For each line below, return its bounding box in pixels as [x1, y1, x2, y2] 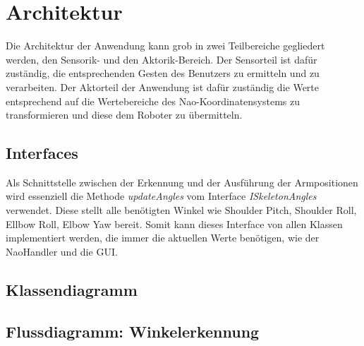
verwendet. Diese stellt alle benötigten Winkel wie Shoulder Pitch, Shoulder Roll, [6, 203, 357, 217]
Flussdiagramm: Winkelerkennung [6, 320, 260, 342]
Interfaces [6, 142, 78, 164]
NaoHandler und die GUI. [6, 244, 118, 258]
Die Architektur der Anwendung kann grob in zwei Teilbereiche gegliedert [6, 38, 325, 53]
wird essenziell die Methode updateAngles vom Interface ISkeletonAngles [6, 189, 317, 203]
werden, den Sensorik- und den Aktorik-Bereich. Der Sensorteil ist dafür [6, 52, 317, 66]
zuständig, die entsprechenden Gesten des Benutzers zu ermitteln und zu [6, 66, 320, 80]
